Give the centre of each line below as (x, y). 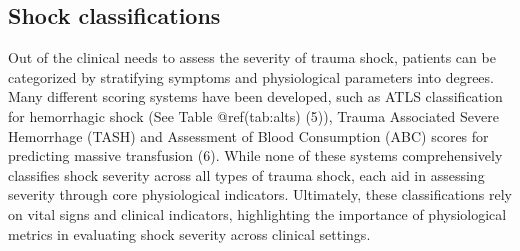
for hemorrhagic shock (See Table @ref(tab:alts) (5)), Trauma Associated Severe (253, 115)
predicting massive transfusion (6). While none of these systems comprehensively (255, 155)
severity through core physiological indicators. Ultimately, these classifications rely (260, 194)
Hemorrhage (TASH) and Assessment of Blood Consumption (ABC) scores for (248, 135)
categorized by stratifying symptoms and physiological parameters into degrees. (251, 76)
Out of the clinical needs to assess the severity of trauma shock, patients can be (252, 57)
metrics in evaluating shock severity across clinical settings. (189, 233)
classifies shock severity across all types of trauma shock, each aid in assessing (246, 174)
